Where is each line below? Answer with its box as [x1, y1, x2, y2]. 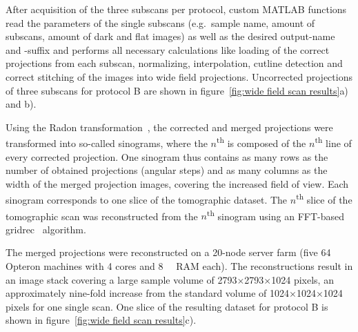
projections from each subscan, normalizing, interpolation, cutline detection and [6, 56, 343, 70]
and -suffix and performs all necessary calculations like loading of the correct [6, 42, 330, 57]
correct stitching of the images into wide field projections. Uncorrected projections [6, 69, 352, 84]
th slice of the [296, 191, 352, 207]
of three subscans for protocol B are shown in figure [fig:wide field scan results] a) [6, 83, 348, 97]
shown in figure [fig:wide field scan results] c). [6, 313, 197, 327]
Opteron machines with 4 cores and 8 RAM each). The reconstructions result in [6, 259, 353, 273]
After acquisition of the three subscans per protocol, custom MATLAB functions [6, 2, 347, 16]
